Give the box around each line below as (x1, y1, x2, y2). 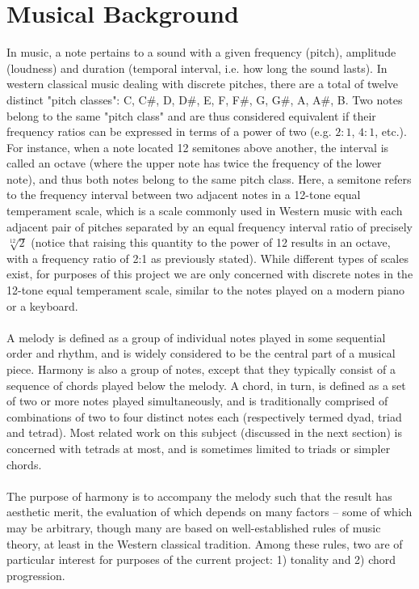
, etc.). (375, 123, 407, 140)
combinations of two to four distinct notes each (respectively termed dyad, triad (6, 408, 402, 425)
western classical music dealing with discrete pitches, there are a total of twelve (6, 75, 399, 92)
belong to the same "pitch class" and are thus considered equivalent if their (6, 107, 376, 124)
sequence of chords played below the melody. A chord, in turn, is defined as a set (6, 376, 406, 393)
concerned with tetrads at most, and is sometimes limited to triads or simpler (6, 439, 391, 456)
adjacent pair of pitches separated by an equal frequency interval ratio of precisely (6, 218, 413, 235)
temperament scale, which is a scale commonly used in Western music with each (6, 202, 403, 219)
